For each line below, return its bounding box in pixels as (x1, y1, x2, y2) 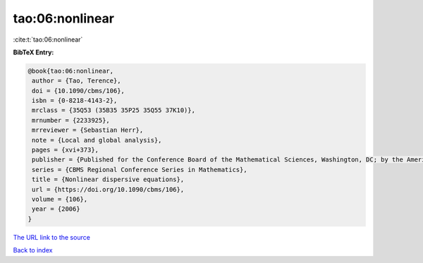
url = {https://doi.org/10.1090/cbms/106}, (32, 185, 185, 193)
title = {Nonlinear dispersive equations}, (32, 176, 185, 183)
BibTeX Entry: (13, 48, 54, 56)
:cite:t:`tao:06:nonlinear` (13, 35, 83, 44)
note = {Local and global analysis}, (32, 136, 162, 144)
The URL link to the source (13, 233, 91, 241)
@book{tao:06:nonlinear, (27, 67, 114, 75)
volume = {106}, (32, 195, 88, 203)
